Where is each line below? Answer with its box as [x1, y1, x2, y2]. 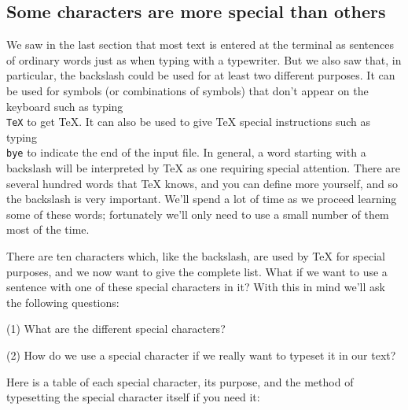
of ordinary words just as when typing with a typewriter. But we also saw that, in [6, 51, 402, 68]
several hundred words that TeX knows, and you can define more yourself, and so [6, 175, 398, 191]
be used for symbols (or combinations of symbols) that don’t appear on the [6, 82, 369, 98]
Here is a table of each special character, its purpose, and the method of [6, 373, 354, 390]
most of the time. [6, 221, 90, 238]
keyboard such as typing [6, 98, 123, 114]
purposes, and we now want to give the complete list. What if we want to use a [6, 263, 388, 279]
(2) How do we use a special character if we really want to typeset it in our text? [6, 347, 396, 364]
